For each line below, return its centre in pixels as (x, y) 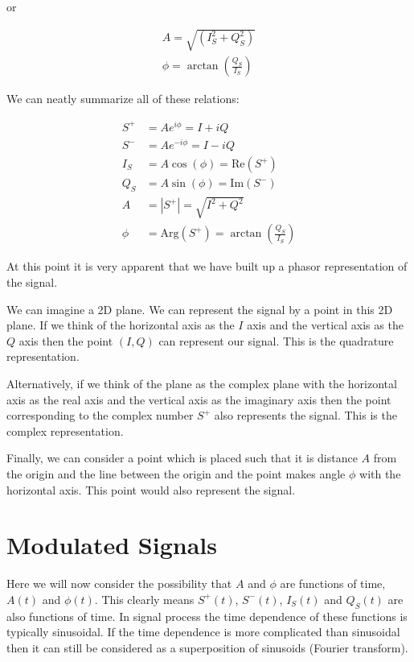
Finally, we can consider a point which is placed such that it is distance (182, 458)
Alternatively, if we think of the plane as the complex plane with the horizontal (202, 384)
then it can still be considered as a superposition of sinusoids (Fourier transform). (207, 647)
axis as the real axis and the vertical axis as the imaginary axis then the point (199, 399)
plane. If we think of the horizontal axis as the (121, 325)
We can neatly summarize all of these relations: (123, 99)
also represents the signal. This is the (305, 415)
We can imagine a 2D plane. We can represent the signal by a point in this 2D (200, 309)
